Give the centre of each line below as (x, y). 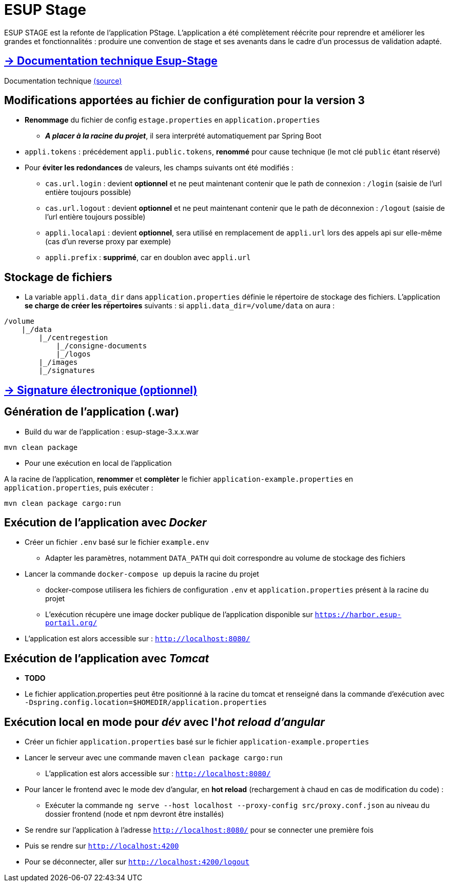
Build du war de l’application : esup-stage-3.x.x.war (112, 431)
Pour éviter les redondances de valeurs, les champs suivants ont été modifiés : (159, 168)
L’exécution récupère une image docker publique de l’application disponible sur (179, 615)
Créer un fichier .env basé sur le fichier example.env (117, 542)
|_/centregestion (73, 338)
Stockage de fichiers (58, 277)
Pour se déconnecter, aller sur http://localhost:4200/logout (137, 862)
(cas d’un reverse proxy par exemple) (108, 242)
